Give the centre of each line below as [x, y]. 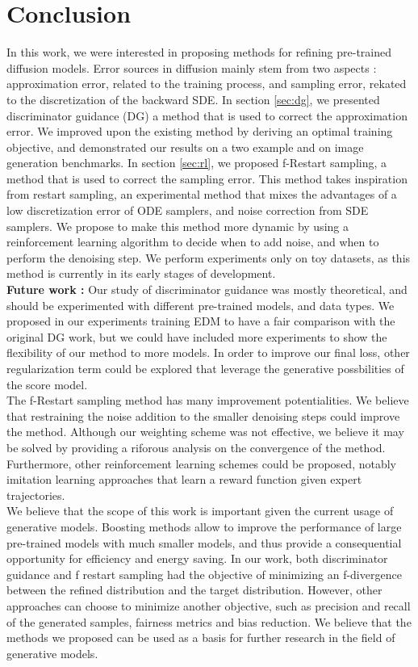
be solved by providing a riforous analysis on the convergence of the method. [196, 447]
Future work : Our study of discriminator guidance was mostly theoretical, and [207, 289]
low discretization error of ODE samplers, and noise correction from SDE [188, 210]
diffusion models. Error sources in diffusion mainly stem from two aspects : [192, 67]
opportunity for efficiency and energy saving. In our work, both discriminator [197, 558]
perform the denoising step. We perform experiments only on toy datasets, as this [209, 257]
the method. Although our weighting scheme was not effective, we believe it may [205, 432]
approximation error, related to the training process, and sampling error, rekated [207, 84]
